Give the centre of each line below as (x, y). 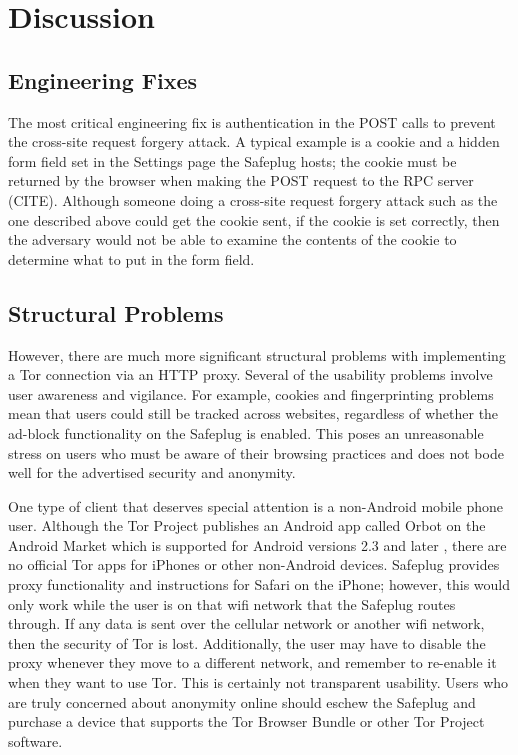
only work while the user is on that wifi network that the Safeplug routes (232, 603)
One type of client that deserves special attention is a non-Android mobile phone (256, 505)
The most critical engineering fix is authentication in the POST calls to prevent (252, 121)
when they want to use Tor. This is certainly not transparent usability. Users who (258, 682)
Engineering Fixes (103, 79)
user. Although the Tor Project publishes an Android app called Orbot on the (247, 525)
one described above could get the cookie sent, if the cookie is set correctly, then (254, 219)
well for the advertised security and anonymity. (152, 472)
